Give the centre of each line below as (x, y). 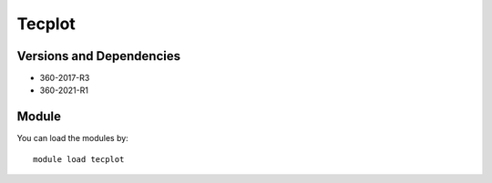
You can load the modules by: (73, 138)
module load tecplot (79, 159)
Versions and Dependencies (99, 56)
